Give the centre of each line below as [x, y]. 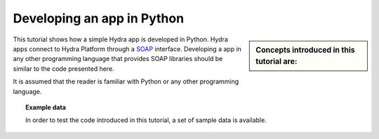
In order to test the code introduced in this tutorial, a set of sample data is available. [146, 120]
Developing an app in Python [99, 18]
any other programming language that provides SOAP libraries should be [118, 59]
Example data [46, 107]
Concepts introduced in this [305, 50]
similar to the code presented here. [64, 68]
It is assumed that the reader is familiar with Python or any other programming [126, 81]
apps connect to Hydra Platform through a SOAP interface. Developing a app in [127, 48]
